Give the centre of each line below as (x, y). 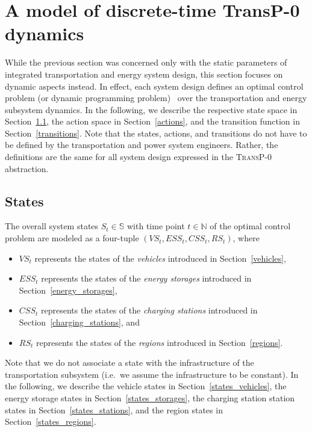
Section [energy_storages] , (68, 290)
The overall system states (52, 226)
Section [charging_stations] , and (79, 322)
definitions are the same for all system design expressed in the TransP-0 (138, 157)
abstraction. (27, 168)
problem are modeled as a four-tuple (72, 238)
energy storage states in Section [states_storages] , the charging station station (150, 397)
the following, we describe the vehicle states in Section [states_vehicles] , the (146, 386)
